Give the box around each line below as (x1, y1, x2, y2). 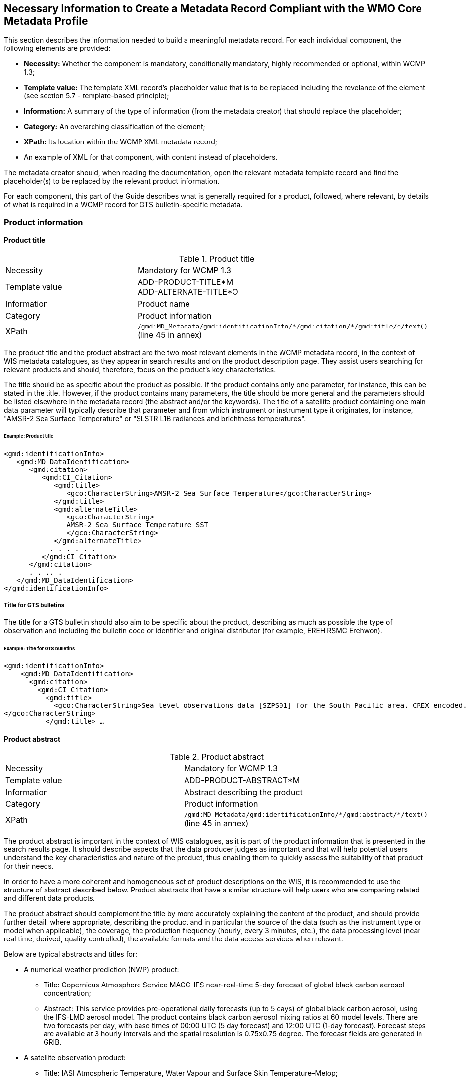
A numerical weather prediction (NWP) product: (24, 965, 179, 974)
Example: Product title (4, 433, 54, 439)
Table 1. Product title (179, 254, 255, 264)
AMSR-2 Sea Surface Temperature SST (66, 520, 209, 529)
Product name (138, 299, 190, 309)
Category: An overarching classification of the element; (24, 122, 205, 131)
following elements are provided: (4, 44, 111, 53)
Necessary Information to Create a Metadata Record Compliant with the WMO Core (4, 2, 422, 15)
